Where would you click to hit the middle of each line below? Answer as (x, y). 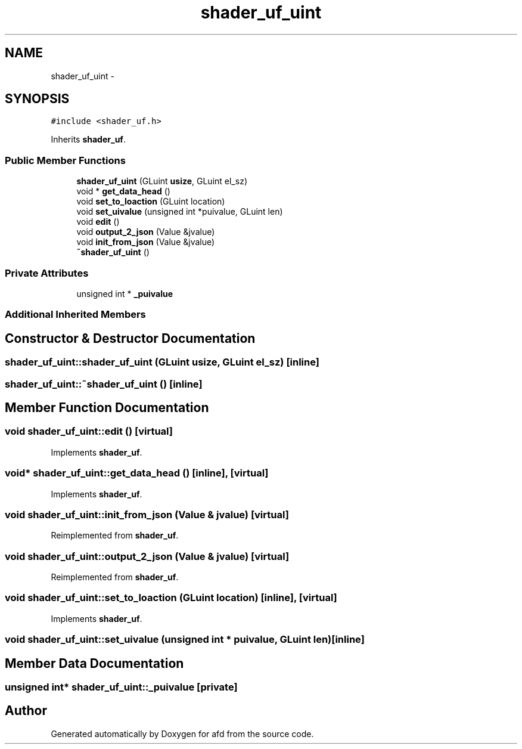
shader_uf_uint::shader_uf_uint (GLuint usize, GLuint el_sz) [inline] (162, 362)
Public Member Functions (65, 160)
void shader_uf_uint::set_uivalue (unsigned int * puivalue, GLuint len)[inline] (185, 640)
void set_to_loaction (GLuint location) (151, 202)
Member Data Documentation (94, 663)
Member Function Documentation (107, 407)
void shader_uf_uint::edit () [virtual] (89, 431)
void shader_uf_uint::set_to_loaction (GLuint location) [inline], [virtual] (171, 598)
